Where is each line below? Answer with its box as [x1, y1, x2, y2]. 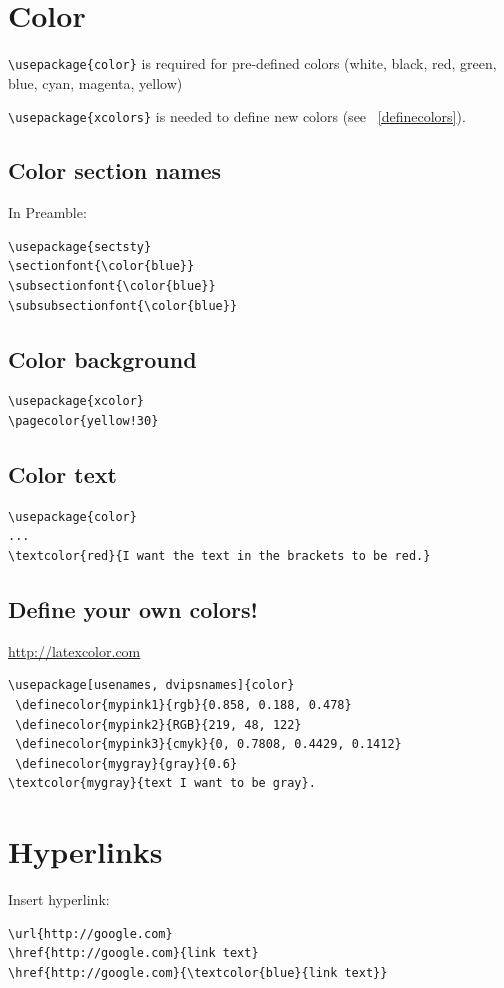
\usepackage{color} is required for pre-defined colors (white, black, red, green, [8, 53, 497, 74]
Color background [8, 343, 197, 374]
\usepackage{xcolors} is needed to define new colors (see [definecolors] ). [8, 106, 466, 127]
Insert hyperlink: [8, 889, 110, 910]
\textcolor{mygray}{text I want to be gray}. [8, 776, 316, 791]
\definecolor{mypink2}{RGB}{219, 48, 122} [15, 717, 302, 732]
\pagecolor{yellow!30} [8, 414, 159, 428]
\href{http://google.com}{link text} [8, 946, 259, 961]
